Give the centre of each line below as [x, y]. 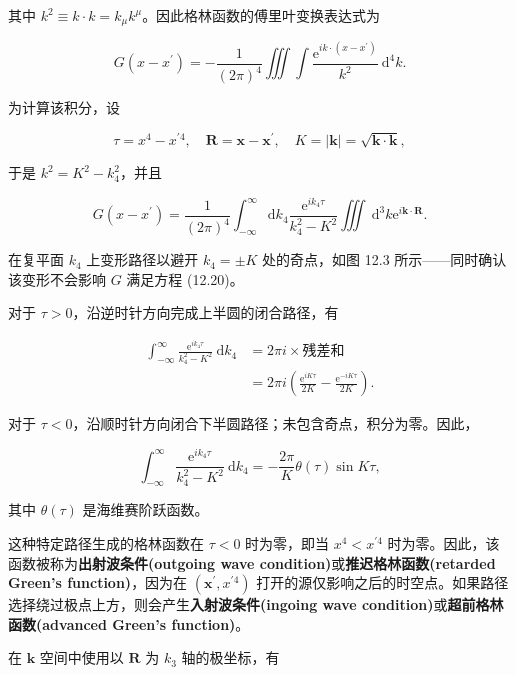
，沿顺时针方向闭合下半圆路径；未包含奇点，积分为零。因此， [275, 423]
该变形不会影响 [57, 278]
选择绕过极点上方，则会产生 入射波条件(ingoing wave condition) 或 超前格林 [256, 604]
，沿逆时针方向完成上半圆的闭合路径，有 [205, 312]
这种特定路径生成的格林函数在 [106, 542]
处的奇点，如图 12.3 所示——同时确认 [384, 259]
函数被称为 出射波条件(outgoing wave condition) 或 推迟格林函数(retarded [252, 562]
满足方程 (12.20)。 [185, 278]
